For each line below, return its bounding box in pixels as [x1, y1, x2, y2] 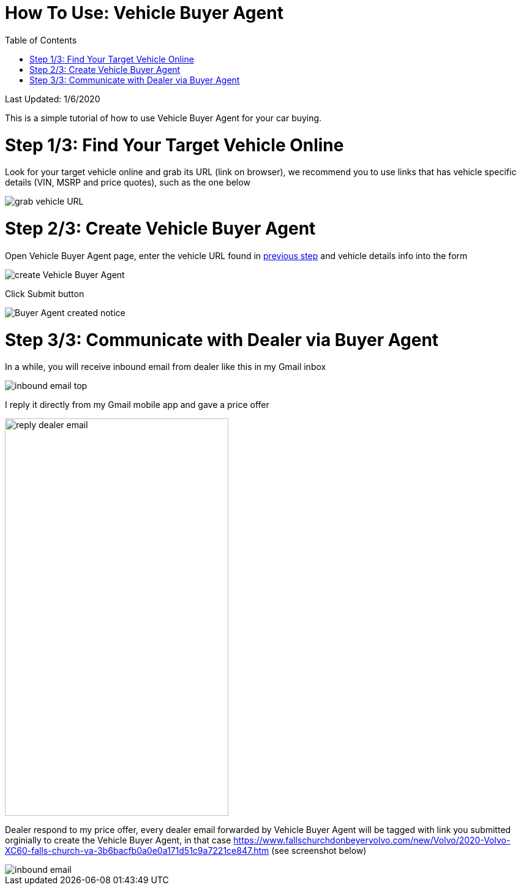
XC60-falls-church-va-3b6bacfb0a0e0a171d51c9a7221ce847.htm [5, 845, 269, 856]
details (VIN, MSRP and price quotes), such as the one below [5, 177, 250, 188]
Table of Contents [5, 34, 77, 45]
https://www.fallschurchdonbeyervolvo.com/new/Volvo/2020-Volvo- [233, 835, 511, 846]
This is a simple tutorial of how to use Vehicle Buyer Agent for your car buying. [5, 112, 322, 123]
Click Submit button [5, 288, 84, 299]
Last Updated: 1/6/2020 [5, 93, 100, 104]
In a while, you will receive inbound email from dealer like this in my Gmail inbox [5, 361, 326, 372]
